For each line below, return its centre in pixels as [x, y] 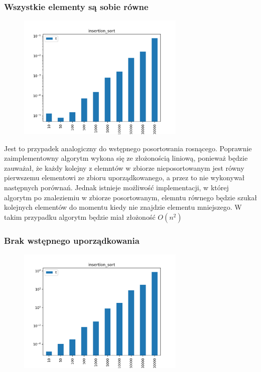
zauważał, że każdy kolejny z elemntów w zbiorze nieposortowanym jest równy [124, 167]
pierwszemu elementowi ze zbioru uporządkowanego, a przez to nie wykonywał [124, 177]
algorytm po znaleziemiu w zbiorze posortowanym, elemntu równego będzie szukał [130, 197]
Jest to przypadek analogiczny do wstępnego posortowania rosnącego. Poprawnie [128, 148]
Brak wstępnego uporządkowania [72, 240]
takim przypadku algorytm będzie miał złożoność [80, 217]
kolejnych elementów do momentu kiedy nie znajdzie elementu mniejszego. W [123, 207]
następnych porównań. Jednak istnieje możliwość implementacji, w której [116, 187]
